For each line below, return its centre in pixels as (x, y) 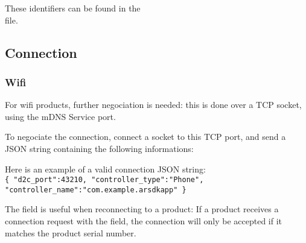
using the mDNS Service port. (60, 116)
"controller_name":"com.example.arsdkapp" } (96, 190)
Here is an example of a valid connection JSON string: (105, 169)
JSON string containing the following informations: (99, 148)
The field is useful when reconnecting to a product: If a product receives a (142, 209)
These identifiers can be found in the (73, 8)
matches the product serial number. (71, 232)
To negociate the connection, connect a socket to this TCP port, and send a (145, 137)
